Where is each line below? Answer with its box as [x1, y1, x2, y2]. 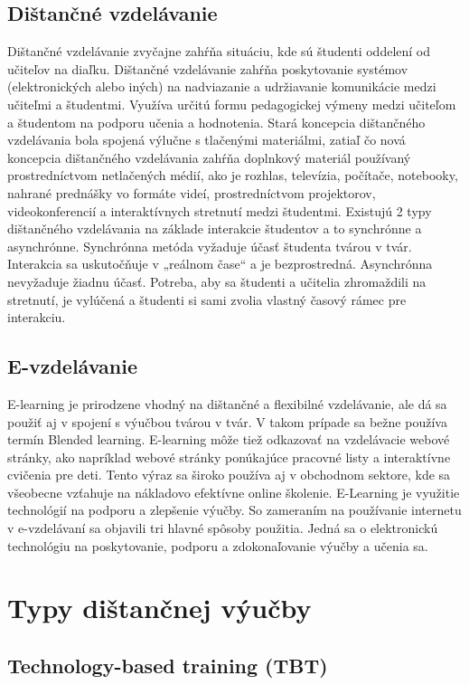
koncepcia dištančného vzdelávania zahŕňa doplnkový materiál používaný [7, 147, 411, 166]
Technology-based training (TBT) [7, 652, 328, 680]
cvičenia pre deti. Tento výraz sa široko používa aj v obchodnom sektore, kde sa [7, 465, 451, 484]
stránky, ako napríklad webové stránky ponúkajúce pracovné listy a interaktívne [7, 447, 451, 466]
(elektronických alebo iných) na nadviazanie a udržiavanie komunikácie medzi [7, 77, 436, 96]
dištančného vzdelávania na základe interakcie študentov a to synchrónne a [7, 219, 422, 238]
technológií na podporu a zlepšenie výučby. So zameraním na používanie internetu [7, 500, 462, 519]
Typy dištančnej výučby [7, 589, 312, 626]
